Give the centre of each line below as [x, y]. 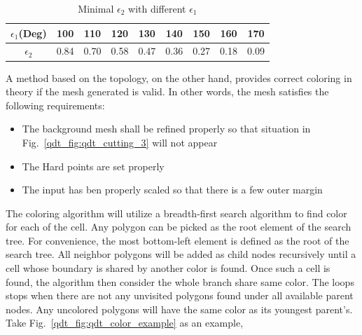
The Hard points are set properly [93, 166]
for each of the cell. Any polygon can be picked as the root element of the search [179, 227]
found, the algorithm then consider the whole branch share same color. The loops [180, 281]
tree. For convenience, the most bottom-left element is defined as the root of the [177, 240]
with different [157, 8]
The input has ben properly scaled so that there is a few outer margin [172, 190]
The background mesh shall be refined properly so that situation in [166, 129]
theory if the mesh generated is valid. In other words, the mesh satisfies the [167, 91]
